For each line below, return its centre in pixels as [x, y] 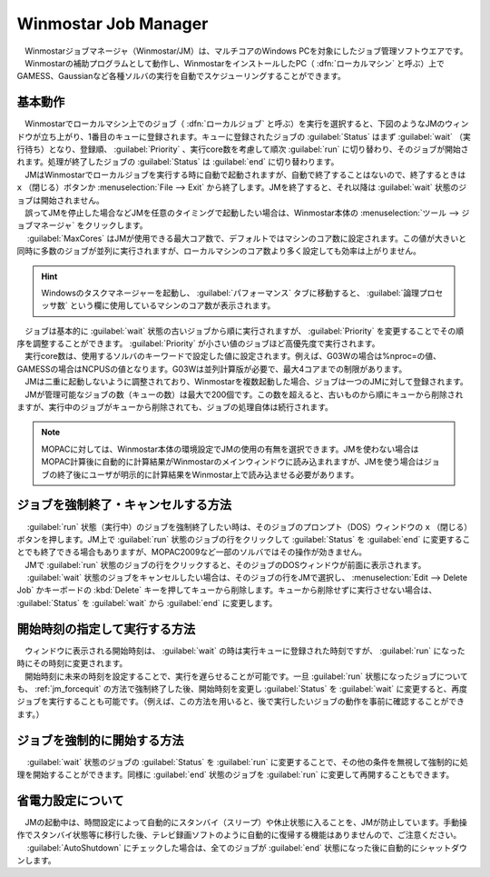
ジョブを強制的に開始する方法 [100, 740]
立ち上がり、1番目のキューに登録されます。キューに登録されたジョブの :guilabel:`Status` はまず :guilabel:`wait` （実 [255, 136]
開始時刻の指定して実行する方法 [106, 628]
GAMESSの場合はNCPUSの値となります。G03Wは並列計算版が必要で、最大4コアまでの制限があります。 [212, 369]
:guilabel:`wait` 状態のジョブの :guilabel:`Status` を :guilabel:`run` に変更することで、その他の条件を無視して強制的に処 [248, 762]
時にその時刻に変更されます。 [72, 663]
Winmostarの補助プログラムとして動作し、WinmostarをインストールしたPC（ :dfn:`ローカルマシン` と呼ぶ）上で [234, 63]
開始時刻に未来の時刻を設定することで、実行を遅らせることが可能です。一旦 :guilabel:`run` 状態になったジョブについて [246, 676]
